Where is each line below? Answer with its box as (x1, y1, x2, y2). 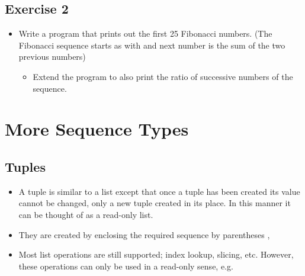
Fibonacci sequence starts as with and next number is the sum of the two (18, 38, 285, 51)
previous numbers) (18, 50, 86, 63)
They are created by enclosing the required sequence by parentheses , (18, 228, 270, 240)
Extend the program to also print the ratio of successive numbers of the (33, 70, 293, 82)
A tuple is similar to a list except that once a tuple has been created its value (18, 185, 300, 197)
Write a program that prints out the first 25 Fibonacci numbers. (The (18, 27, 272, 40)
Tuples (5, 157, 46, 175)
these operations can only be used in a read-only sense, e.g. (18, 259, 233, 272)
